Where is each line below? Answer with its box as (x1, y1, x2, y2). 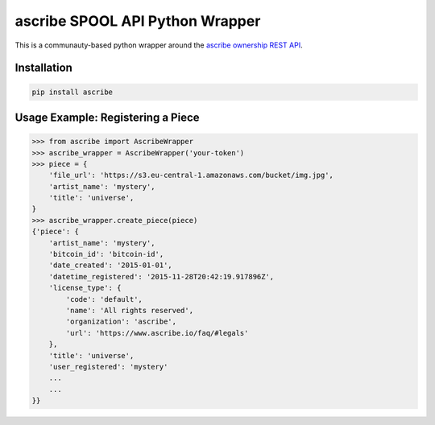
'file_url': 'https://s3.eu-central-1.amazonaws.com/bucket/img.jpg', (48, 171, 334, 180)
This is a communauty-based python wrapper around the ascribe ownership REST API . (14, 40, 303, 50)
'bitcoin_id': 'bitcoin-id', (48, 250, 164, 259)
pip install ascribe (31, 87, 113, 97)
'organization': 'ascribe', (65, 317, 177, 326)
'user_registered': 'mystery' (48, 362, 168, 371)
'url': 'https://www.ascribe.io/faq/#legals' (65, 328, 249, 337)
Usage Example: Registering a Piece (14, 110, 201, 124)
